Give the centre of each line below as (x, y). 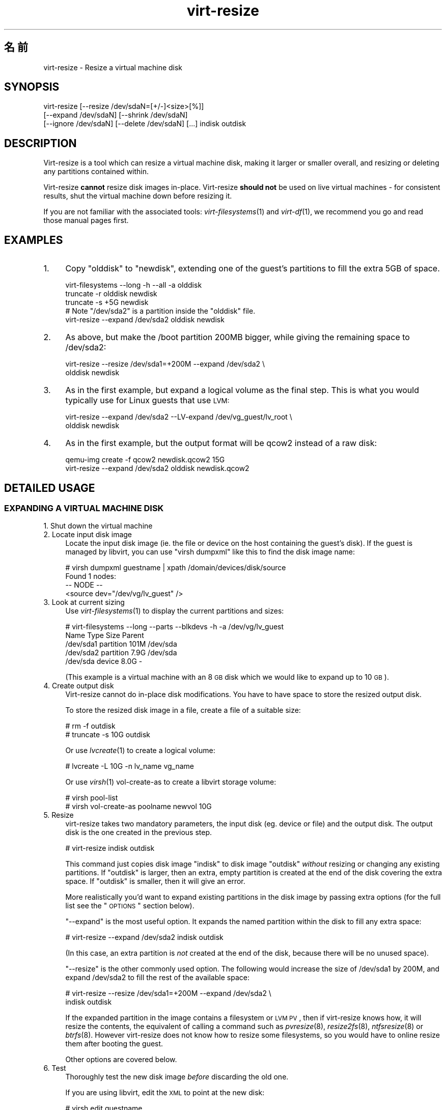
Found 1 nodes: (91, 576)
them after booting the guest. (114, 1044)
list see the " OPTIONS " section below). (130, 906)
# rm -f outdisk (90, 726)
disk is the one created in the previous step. (139, 832)
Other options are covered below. (121, 1060)
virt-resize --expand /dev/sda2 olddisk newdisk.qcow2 (157, 468)
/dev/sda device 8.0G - (104, 661)
